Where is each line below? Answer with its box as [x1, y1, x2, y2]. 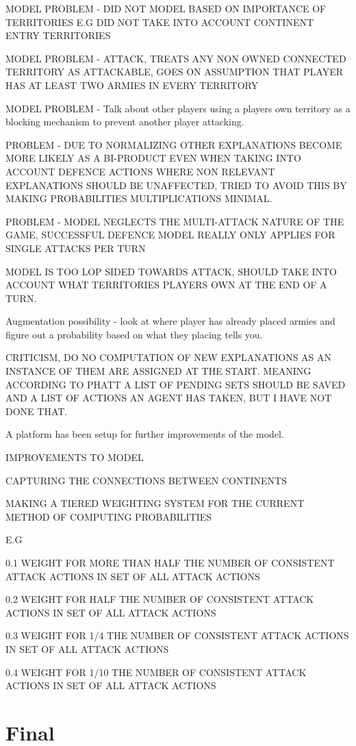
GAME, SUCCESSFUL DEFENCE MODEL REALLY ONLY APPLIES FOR [5, 227, 335, 242]
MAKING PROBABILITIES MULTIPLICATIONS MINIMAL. [5, 191, 272, 206]
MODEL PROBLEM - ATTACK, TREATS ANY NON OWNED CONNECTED [5, 51, 346, 65]
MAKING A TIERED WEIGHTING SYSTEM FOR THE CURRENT [5, 496, 305, 510]
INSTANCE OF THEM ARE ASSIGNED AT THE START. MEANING [5, 364, 311, 378]
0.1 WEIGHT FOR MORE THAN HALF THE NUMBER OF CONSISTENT [5, 556, 335, 569]
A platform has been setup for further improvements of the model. [5, 427, 284, 441]
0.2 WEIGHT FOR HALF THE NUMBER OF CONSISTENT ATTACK [5, 592, 314, 606]
